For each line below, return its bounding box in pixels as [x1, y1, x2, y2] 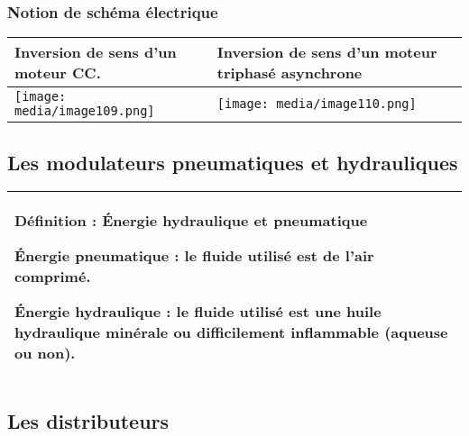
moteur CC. [14, 62, 101, 84]
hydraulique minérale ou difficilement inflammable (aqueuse [14, 322, 448, 343]
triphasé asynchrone [216, 62, 363, 84]
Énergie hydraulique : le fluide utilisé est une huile [14, 301, 382, 322]
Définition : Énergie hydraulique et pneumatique [14, 210, 368, 232]
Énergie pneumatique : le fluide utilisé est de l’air [14, 245, 374, 267]
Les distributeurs [7, 406, 170, 434]
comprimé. [14, 266, 91, 287]
